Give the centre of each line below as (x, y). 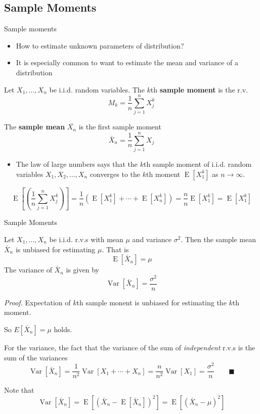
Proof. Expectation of (37, 302)
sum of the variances (36, 357)
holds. (63, 329)
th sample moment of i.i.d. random (198, 164)
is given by (82, 270)
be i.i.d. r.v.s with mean (86, 239)
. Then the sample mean (219, 239)
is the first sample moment (120, 127)
